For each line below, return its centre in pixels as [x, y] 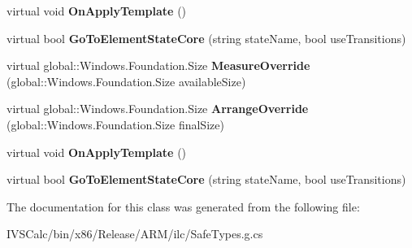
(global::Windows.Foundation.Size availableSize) [126, 81]
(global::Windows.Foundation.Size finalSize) [115, 124]
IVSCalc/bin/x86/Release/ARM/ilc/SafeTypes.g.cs [135, 234]
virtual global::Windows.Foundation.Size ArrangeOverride [158, 109]
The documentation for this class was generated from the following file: [183, 206]
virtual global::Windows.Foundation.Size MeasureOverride [158, 65]
